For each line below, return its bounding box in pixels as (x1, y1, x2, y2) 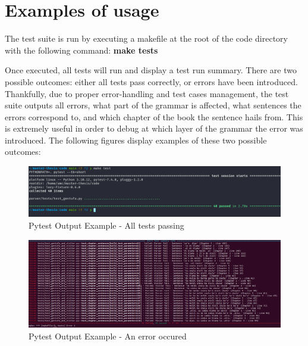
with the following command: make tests (5, 43, 158, 56)
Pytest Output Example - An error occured (29, 329, 187, 342)
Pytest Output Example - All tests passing (29, 219, 184, 231)
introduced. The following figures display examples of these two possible (5, 133, 267, 146)
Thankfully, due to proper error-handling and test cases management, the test (5, 87, 289, 99)
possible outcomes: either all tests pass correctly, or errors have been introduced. (5, 75, 298, 88)
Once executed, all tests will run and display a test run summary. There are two (5, 64, 297, 76)
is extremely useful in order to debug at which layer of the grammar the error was (5, 122, 303, 135)
